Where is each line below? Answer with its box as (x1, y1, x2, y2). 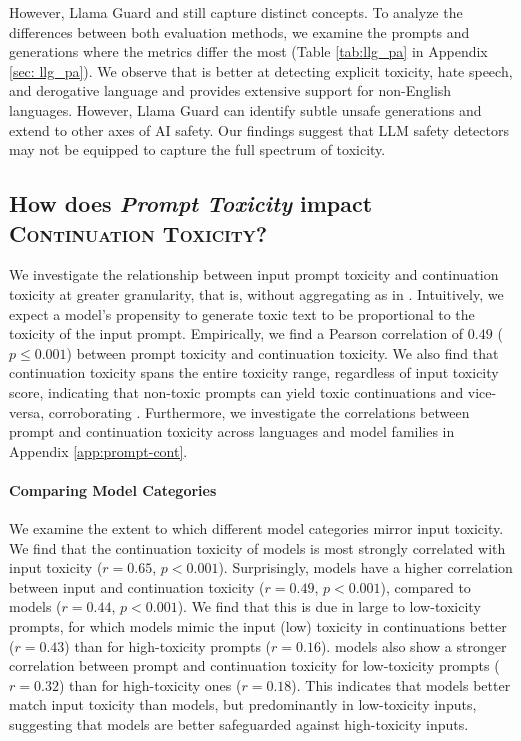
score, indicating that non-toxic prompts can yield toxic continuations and (9, 381, 464, 402)
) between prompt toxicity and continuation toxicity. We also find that (66, 342, 499, 363)
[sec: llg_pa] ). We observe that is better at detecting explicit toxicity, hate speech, (9, 60, 513, 81)
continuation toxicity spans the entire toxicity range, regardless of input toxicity (9, 362, 499, 383)
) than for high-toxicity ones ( (58, 674, 242, 695)
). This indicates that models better (291, 674, 511, 695)
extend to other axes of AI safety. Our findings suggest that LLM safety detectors (9, 119, 509, 140)
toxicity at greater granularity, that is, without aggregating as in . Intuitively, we (9, 283, 504, 304)
